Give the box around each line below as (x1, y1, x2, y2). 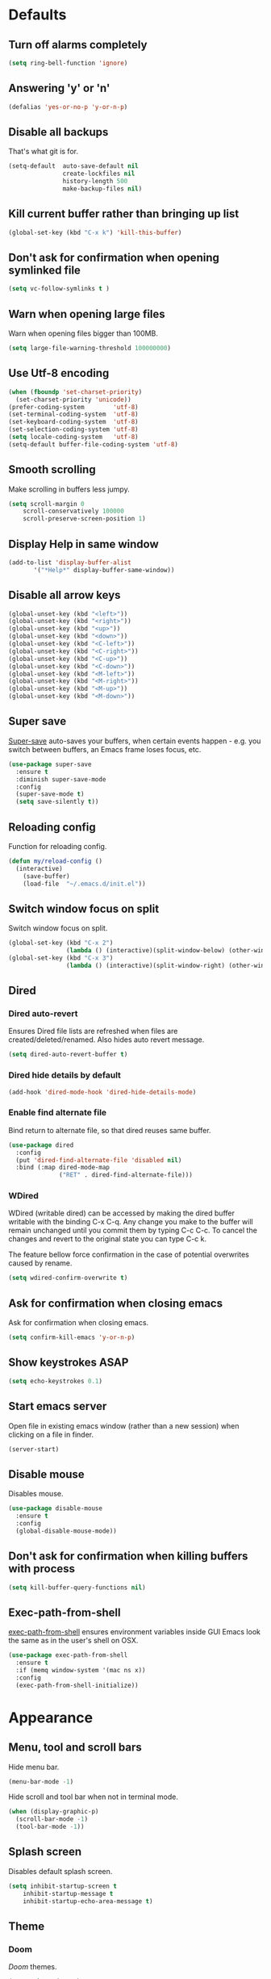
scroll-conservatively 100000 (23, 507, 125, 516)
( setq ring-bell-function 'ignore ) (8, 59, 128, 67)
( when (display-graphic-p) (8, 1808, 99, 1816)
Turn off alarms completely (8, 38, 148, 52)
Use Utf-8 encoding (8, 366, 110, 380)
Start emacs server (8, 1400, 107, 1413)
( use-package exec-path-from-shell (8, 1651, 128, 1659)
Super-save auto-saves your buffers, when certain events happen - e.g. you (8, 736, 261, 746)
